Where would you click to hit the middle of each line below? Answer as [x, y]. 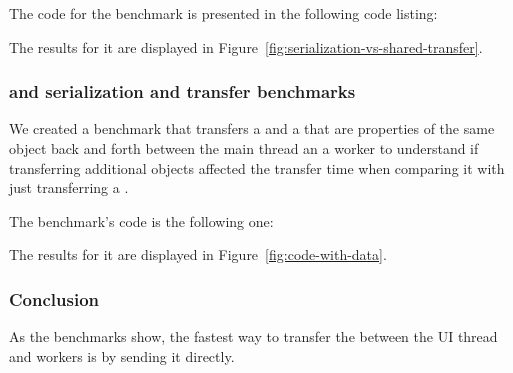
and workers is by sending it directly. [122, 355]
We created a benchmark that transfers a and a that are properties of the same [252, 128]
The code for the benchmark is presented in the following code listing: [223, 13]
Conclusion [54, 298]
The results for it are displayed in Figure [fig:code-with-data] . [198, 254]
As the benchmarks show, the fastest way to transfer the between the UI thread [253, 336]
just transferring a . [69, 187]
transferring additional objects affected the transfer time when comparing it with [257, 167]
